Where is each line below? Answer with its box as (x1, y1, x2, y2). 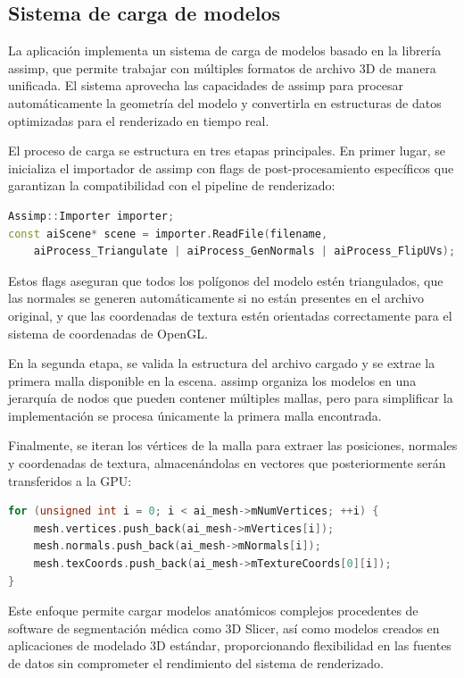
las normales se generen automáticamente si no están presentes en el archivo (8, 289, 425, 307)
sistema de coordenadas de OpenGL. (8, 323, 208, 342)
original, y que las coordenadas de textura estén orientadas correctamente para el (8, 306, 452, 324)
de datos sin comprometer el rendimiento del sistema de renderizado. (8, 654, 384, 673)
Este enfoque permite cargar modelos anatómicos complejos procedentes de (8, 601, 418, 620)
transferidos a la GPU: (8, 471, 132, 490)
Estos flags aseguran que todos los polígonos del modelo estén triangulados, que (8, 271, 443, 289)
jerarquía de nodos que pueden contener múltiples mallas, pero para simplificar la (8, 389, 453, 407)
